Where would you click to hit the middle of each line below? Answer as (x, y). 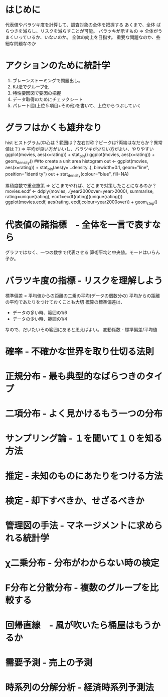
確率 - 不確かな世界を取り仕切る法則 (80, 352)
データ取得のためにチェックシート (48, 99)
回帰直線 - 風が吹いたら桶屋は (70, 625)
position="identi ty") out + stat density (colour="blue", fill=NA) (67, 175)
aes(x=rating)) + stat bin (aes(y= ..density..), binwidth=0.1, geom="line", (77, 168)
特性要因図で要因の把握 (37, 93)
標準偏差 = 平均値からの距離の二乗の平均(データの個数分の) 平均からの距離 (83, 296)
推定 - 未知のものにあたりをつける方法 (84, 476)
